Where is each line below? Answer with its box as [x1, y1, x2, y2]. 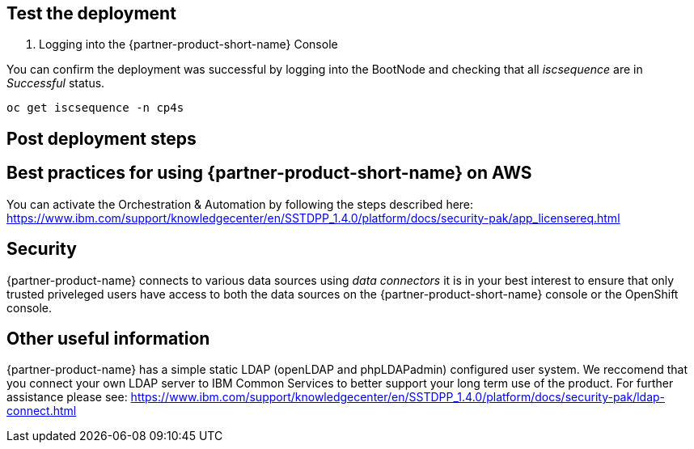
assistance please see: [6, 390, 128, 405]
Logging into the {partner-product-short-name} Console [39, 37, 338, 52]
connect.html [6, 404, 77, 418]
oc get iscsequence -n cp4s [6, 101, 184, 115]
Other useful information [6, 328, 210, 349]
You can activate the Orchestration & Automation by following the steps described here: [6, 197, 474, 211]
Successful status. [6, 76, 105, 91]
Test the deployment [6, 3, 176, 23]
